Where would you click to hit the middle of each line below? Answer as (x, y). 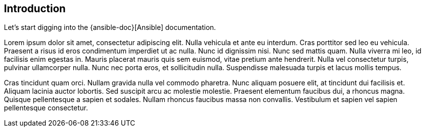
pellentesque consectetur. (46, 108)
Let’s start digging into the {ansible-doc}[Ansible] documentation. (110, 27)
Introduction (35, 9)
